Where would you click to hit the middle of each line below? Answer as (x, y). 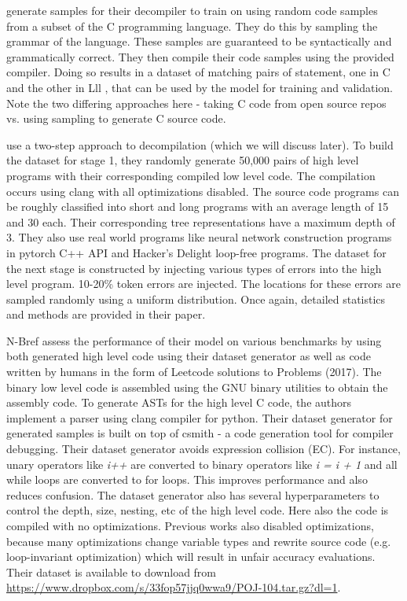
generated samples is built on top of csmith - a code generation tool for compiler (200, 433)
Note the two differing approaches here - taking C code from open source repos (196, 103)
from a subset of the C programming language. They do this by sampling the (192, 26)
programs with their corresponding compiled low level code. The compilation (191, 175)
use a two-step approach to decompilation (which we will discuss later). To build (200, 144)
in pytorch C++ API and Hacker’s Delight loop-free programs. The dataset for (196, 252)
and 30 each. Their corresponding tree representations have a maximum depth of (201, 221)
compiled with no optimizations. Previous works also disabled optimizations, (190, 525)
